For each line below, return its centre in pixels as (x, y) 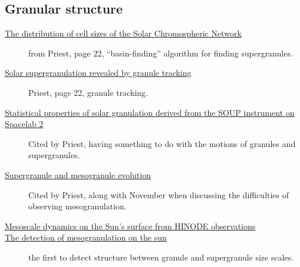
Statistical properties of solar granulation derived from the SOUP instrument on (150, 112)
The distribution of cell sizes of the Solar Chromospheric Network (123, 33)
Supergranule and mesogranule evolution (78, 174)
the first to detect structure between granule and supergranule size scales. (161, 257)
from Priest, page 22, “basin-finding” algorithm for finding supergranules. (161, 53)
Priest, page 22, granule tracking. (88, 92)
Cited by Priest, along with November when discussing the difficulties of (159, 194)
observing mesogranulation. (78, 206)
